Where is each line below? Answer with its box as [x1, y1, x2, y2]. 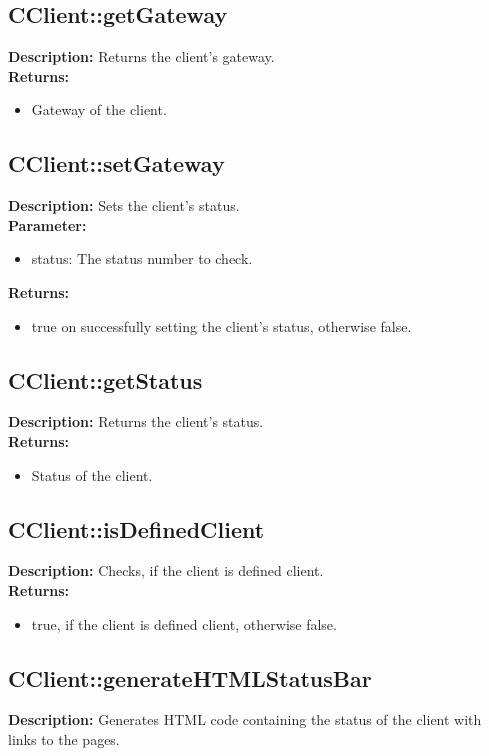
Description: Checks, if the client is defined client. [8, 560, 324, 581]
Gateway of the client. [31, 99, 167, 120]
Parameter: [8, 214, 87, 235]
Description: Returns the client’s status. [8, 411, 264, 432]
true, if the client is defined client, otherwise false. [31, 613, 337, 634]
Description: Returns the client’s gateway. [8, 46, 275, 67]
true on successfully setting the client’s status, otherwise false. [31, 315, 412, 336]
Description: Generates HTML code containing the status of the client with [8, 709, 482, 730]
